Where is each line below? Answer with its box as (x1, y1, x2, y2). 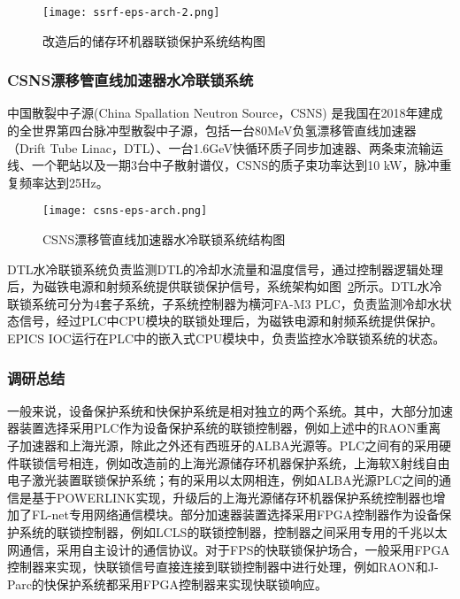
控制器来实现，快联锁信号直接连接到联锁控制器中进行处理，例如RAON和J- (7, 557, 439, 576)
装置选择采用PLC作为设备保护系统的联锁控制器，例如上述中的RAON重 (19, 419, 429, 437)
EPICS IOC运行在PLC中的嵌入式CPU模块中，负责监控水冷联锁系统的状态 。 (7, 329, 446, 348)
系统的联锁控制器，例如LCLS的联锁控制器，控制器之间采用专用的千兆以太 (19, 523, 448, 541)
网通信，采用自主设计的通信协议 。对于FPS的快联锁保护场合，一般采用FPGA (7, 540, 450, 558)
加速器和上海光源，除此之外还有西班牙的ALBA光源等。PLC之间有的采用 (19, 436, 440, 455)
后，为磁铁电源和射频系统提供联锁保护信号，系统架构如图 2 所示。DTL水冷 (7, 277, 442, 296)
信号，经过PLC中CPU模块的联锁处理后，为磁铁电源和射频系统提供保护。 (19, 311, 443, 330)
